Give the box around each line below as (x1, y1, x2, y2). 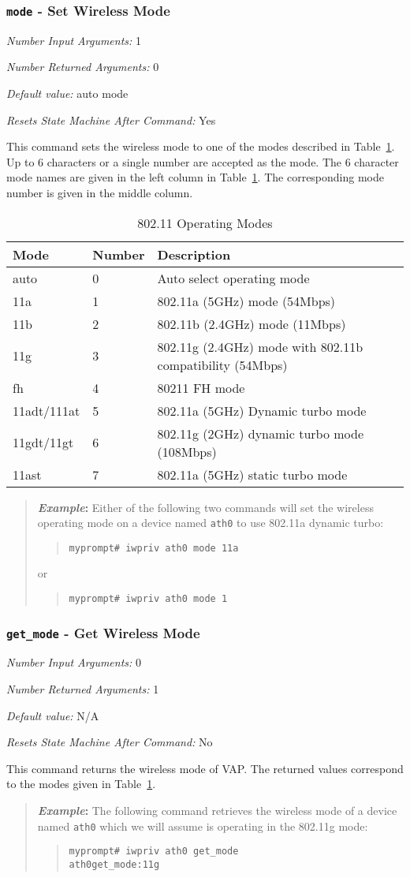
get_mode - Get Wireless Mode (6, 622, 200, 642)
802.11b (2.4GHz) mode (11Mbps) (157, 314, 346, 333)
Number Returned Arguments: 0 (6, 58, 159, 75)
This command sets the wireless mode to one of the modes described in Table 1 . (6, 138, 395, 155)
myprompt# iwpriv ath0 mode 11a (69, 542, 239, 554)
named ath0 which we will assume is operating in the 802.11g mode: (37, 817, 368, 834)
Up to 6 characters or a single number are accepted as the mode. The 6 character (6, 153, 399, 170)
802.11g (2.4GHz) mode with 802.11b (157, 337, 363, 356)
